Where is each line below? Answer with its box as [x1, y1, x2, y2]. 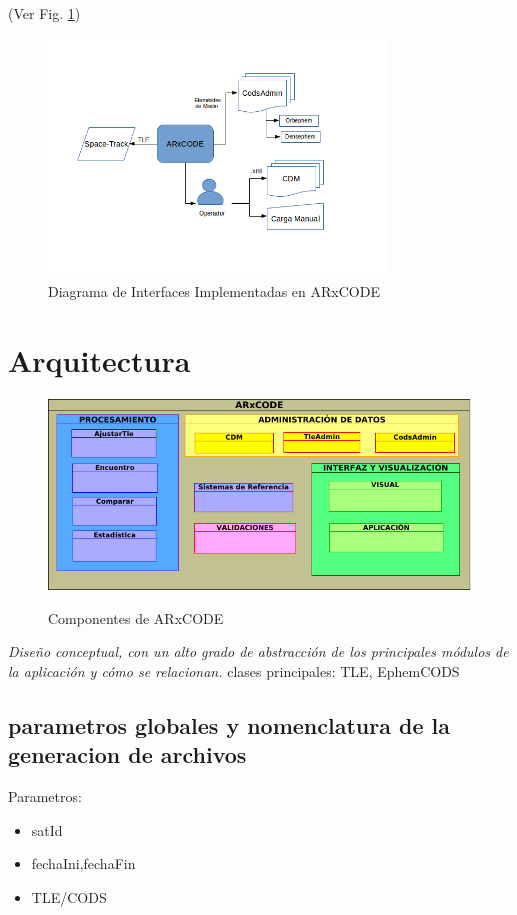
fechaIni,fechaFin [31, 853, 136, 874]
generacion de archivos [8, 739, 247, 770]
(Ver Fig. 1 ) [8, 3, 81, 23]
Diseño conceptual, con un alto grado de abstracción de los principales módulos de [8, 641, 509, 662]
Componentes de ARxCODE [48, 607, 224, 628]
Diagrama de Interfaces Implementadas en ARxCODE [48, 281, 380, 302]
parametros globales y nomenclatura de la [8, 709, 450, 740]
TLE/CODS [31, 886, 107, 907]
